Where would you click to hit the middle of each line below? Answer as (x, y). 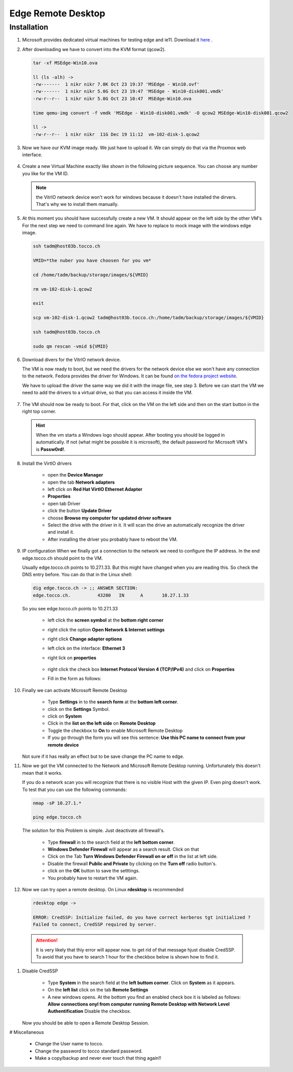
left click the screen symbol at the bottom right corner (105, 620)
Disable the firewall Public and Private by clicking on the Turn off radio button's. (132, 864)
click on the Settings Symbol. (79, 709)
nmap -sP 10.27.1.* (57, 803)
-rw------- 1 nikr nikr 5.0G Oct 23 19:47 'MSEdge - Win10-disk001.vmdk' (128, 91)
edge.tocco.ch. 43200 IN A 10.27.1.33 (111, 595)
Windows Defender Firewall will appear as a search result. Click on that (123, 849)
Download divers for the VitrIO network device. (72, 360)
